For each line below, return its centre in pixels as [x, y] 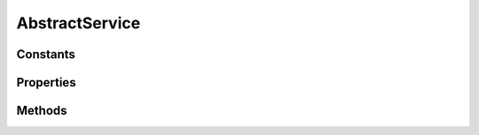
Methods [42, 111]
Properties [46, 82]
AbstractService [79, 23]
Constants [46, 54]
